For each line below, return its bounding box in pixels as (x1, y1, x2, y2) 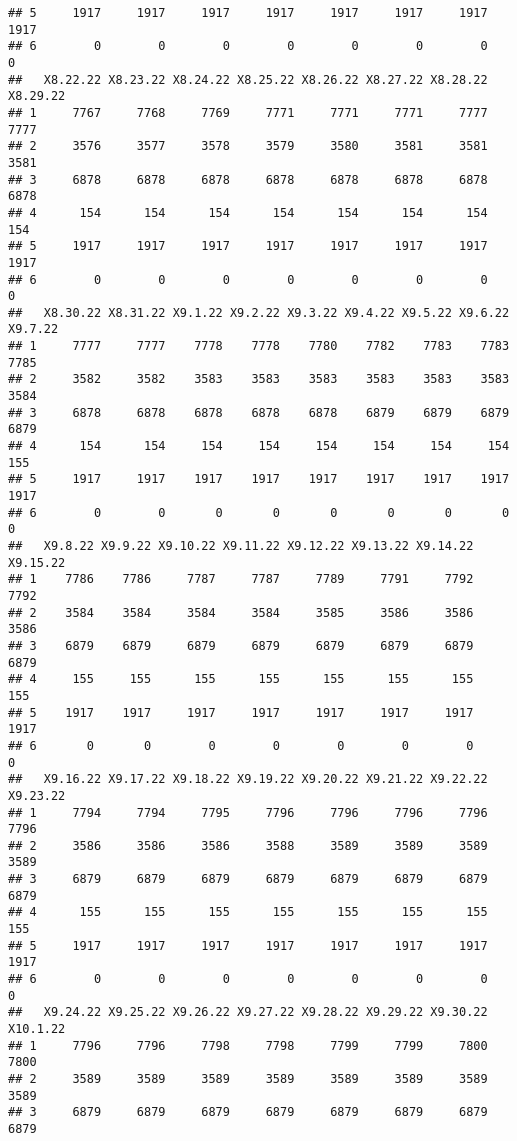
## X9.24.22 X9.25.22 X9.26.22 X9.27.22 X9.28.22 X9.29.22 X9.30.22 (8, 1005, 488, 1020)
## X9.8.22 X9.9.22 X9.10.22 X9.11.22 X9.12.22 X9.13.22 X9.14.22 (8, 539, 474, 553)
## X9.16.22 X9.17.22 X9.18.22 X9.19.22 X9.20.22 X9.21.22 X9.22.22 (8, 772, 488, 787)
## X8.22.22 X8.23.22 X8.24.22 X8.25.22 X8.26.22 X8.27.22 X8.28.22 (8, 72, 488, 87)
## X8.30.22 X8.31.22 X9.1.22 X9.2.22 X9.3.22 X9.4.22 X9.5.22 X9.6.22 (8, 305, 510, 320)
